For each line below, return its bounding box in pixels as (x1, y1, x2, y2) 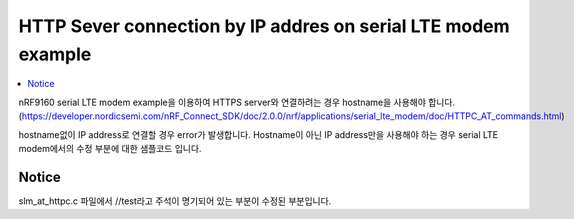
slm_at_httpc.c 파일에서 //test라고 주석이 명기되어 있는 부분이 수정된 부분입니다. (18, 195, 332, 207)
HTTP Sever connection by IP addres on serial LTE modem (18, 15, 510, 37)
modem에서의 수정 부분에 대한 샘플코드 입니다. (18, 142, 202, 154)
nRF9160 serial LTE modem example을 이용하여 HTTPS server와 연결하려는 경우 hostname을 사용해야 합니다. (18, 96, 455, 108)
